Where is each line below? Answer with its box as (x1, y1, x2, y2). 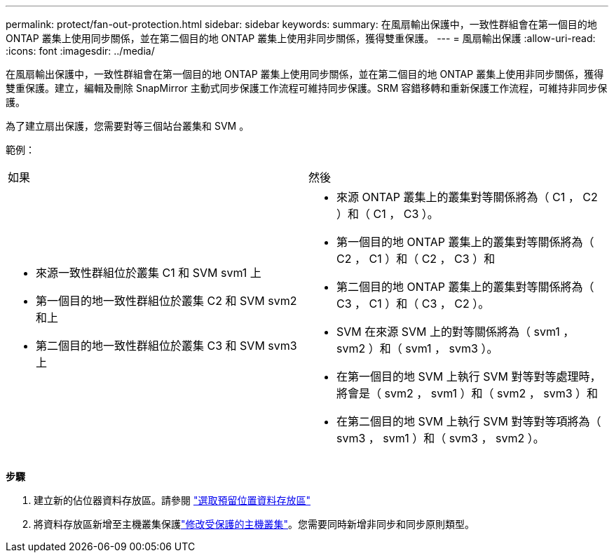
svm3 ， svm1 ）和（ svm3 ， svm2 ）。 (336, 431, 545, 445)
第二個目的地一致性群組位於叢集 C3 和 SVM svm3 (36, 339, 297, 353)
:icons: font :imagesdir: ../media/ (6, 45, 155, 57)
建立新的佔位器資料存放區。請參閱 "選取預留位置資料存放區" (34, 494, 311, 506)
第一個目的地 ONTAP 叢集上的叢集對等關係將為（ (336, 235, 594, 249)
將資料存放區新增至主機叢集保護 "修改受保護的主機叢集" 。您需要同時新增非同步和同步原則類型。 (34, 518, 475, 530)
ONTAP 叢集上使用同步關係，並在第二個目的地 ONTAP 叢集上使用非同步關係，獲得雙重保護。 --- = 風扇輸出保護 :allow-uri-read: (6, 32, 596, 44)
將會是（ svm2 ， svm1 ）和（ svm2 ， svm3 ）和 (336, 386, 599, 400)
